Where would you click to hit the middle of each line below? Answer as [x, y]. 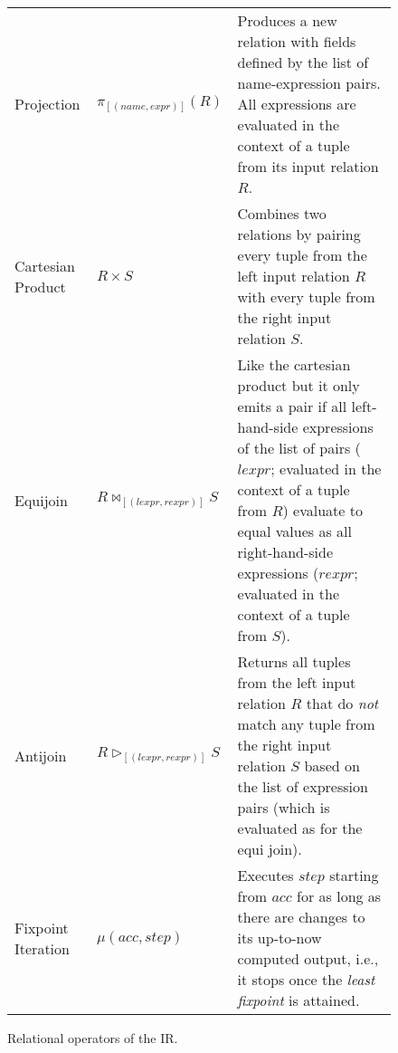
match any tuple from [306, 724]
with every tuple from [306, 297]
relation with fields [297, 41]
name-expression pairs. [309, 83]
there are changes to [301, 917]
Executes [265, 875]
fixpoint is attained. [298, 1000]
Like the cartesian [294, 364]
